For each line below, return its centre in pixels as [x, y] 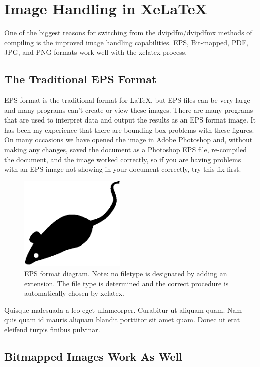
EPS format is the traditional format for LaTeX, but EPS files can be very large [127, 100]
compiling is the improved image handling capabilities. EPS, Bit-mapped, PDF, [126, 42]
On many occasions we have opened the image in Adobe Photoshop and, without [128, 139]
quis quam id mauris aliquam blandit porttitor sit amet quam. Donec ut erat [122, 320]
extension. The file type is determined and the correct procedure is [126, 283]
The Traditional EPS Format [80, 79]
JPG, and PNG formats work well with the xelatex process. [96, 52]
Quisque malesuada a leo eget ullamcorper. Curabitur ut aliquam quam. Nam [123, 310]
